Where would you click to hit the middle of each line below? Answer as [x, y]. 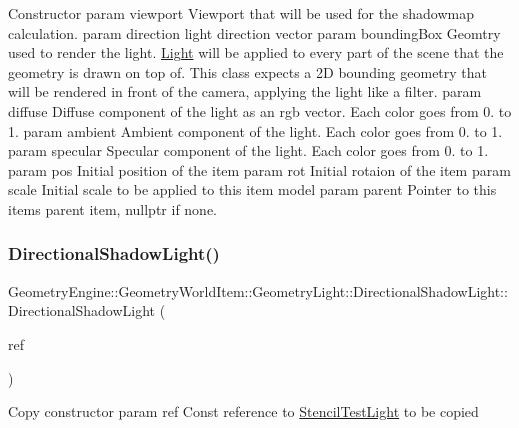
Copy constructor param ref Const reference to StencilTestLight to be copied [243, 411]
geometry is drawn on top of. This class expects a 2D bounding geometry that [248, 71]
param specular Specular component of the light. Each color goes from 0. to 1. [248, 150]
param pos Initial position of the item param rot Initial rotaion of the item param [259, 169]
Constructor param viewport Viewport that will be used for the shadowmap [241, 13]
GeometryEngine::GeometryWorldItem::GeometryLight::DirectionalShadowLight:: [258, 290]
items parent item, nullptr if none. [113, 208]
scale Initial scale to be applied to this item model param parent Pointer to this [252, 189]
